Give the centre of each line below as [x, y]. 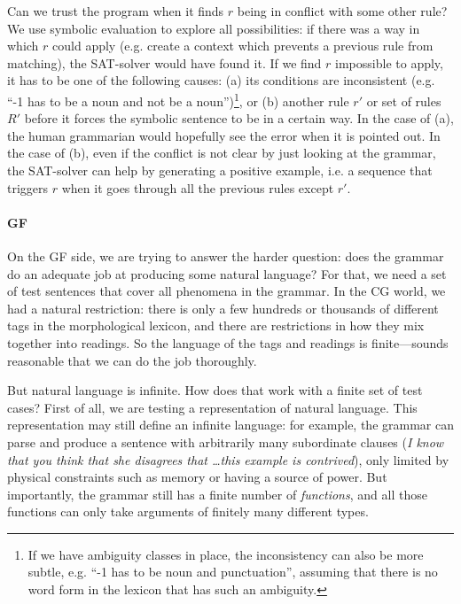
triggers [28, 187]
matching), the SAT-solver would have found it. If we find [164, 62]
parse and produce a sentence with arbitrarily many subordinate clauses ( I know [226, 441]
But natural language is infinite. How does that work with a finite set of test [215, 390]
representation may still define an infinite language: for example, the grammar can [230, 425]
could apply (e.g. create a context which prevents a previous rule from [243, 46]
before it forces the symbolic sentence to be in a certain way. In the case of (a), [239, 118]
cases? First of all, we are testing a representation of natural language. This [212, 407]
